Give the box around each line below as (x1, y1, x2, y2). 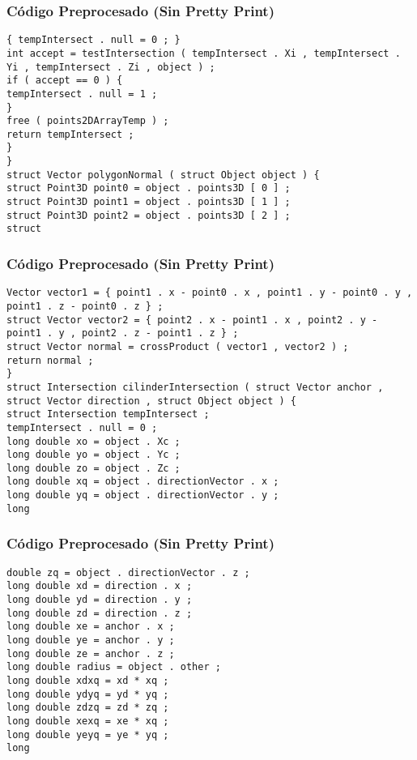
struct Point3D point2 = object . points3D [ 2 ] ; (6, 209, 291, 221)
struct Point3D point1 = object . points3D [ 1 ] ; (6, 196, 291, 208)
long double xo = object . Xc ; (6, 435, 181, 447)
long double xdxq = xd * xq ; (6, 674, 169, 686)
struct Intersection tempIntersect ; (6, 408, 210, 421)
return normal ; (6, 354, 94, 366)
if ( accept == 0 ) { (6, 75, 123, 87)
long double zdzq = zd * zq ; (6, 702, 169, 714)
